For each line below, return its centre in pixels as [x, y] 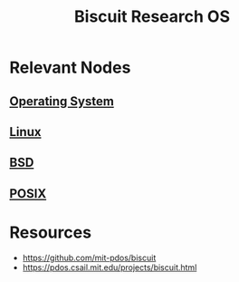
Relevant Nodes [70, 68]
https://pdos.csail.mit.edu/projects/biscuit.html [110, 267]
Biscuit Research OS [152, 17]
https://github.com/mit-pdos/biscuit [89, 258]
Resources [51, 232]
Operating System [62, 101]
